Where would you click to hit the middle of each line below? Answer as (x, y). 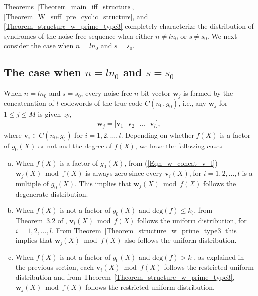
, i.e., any (192, 103)
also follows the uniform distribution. (180, 240)
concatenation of (29, 103)
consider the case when (39, 45)
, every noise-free (107, 93)
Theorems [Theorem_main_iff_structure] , (69, 6)
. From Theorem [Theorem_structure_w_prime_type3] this (144, 230)
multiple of (32, 183)
